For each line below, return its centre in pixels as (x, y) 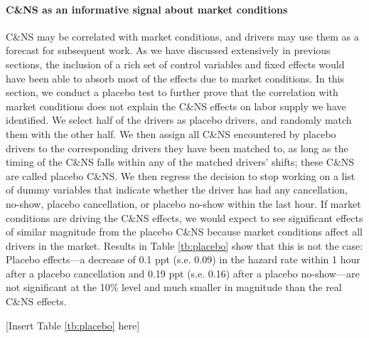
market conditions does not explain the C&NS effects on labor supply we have (176, 106)
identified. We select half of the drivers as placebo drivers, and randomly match (179, 120)
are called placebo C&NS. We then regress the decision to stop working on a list (181, 175)
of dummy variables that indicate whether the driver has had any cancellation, (177, 190)
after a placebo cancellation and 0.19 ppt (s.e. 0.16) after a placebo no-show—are (183, 273)
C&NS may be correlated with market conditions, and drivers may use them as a (182, 36)
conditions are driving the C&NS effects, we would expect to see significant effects (184, 217)
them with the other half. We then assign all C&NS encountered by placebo (171, 133)
